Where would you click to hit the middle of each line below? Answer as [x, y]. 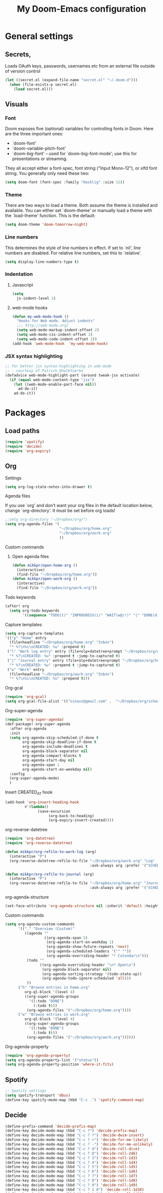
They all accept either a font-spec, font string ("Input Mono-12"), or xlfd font [81, 168]
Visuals [16, 104]
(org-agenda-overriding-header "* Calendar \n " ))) [98, 956]
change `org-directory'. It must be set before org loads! [60, 511]
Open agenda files [31, 556]
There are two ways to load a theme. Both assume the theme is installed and [81, 205]
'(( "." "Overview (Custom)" [46, 929]
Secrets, [18, 54]
